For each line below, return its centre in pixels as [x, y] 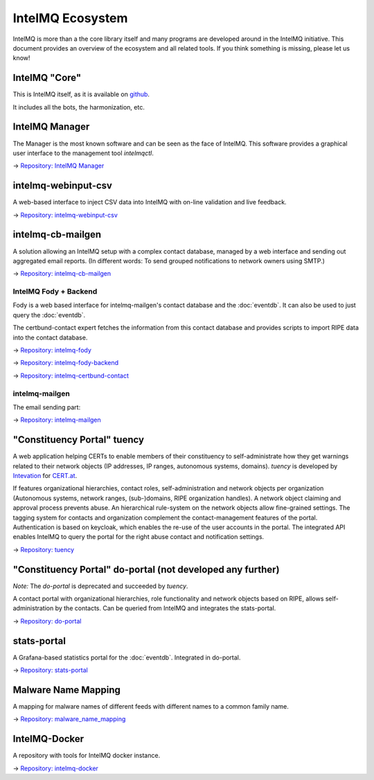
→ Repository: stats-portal [50, 670]
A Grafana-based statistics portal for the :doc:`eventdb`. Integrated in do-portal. [127, 657]
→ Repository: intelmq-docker [55, 768]
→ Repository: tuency [44, 549]
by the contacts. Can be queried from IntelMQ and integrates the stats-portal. [166, 608]
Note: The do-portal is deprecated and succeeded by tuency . [100, 586]
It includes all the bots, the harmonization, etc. [79, 107]
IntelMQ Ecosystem [70, 18]
